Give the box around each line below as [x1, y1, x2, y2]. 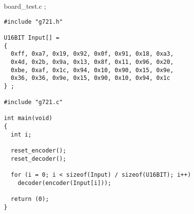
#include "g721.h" [4, 18, 63, 25]
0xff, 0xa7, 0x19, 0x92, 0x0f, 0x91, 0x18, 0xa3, [11, 50, 174, 58]
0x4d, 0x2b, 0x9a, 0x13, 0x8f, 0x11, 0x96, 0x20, [11, 58, 174, 65]
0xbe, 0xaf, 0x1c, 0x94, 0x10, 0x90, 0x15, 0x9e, [11, 66, 174, 74]
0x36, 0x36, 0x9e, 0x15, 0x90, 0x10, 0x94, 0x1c [11, 75, 170, 82]
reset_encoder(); [11, 147, 66, 154]
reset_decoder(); [11, 155, 66, 162]
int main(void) [4, 115, 53, 122]
